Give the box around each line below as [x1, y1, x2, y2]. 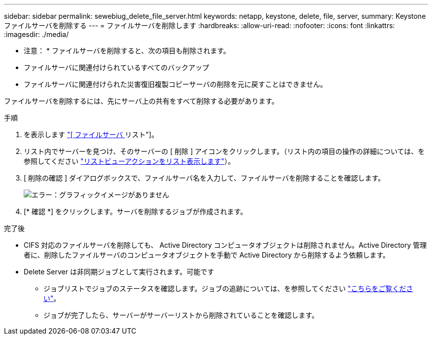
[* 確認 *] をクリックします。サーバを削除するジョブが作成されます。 [24, 207, 248, 216]
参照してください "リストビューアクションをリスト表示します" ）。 [24, 157, 235, 165]
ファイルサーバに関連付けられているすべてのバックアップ [24, 63, 209, 72]
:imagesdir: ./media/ [4, 30, 69, 38]
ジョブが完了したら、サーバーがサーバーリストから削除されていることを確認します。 [43, 311, 319, 319]
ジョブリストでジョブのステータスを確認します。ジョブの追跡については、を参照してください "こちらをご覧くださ [43, 284, 413, 293]
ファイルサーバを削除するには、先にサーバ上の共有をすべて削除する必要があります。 [4, 97, 279, 105]
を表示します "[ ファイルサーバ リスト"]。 [24, 130, 158, 139]
